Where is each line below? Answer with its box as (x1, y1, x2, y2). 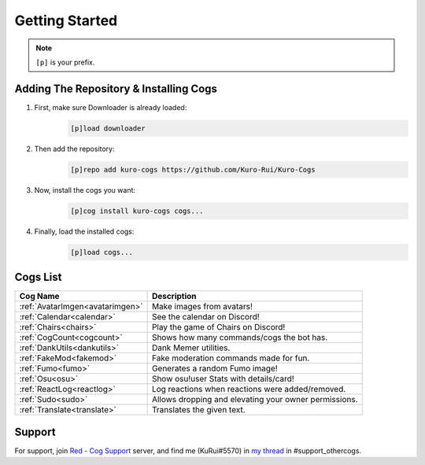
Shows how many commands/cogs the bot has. (151, 332, 328, 343)
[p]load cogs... (70, 248, 134, 256)
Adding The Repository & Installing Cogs (14, 82, 218, 95)
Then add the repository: (34, 144, 115, 153)
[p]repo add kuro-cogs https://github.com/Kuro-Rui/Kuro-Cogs (70, 165, 316, 174)
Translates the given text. (151, 404, 246, 415)
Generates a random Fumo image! (151, 363, 279, 374)
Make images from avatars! (151, 301, 253, 312)
